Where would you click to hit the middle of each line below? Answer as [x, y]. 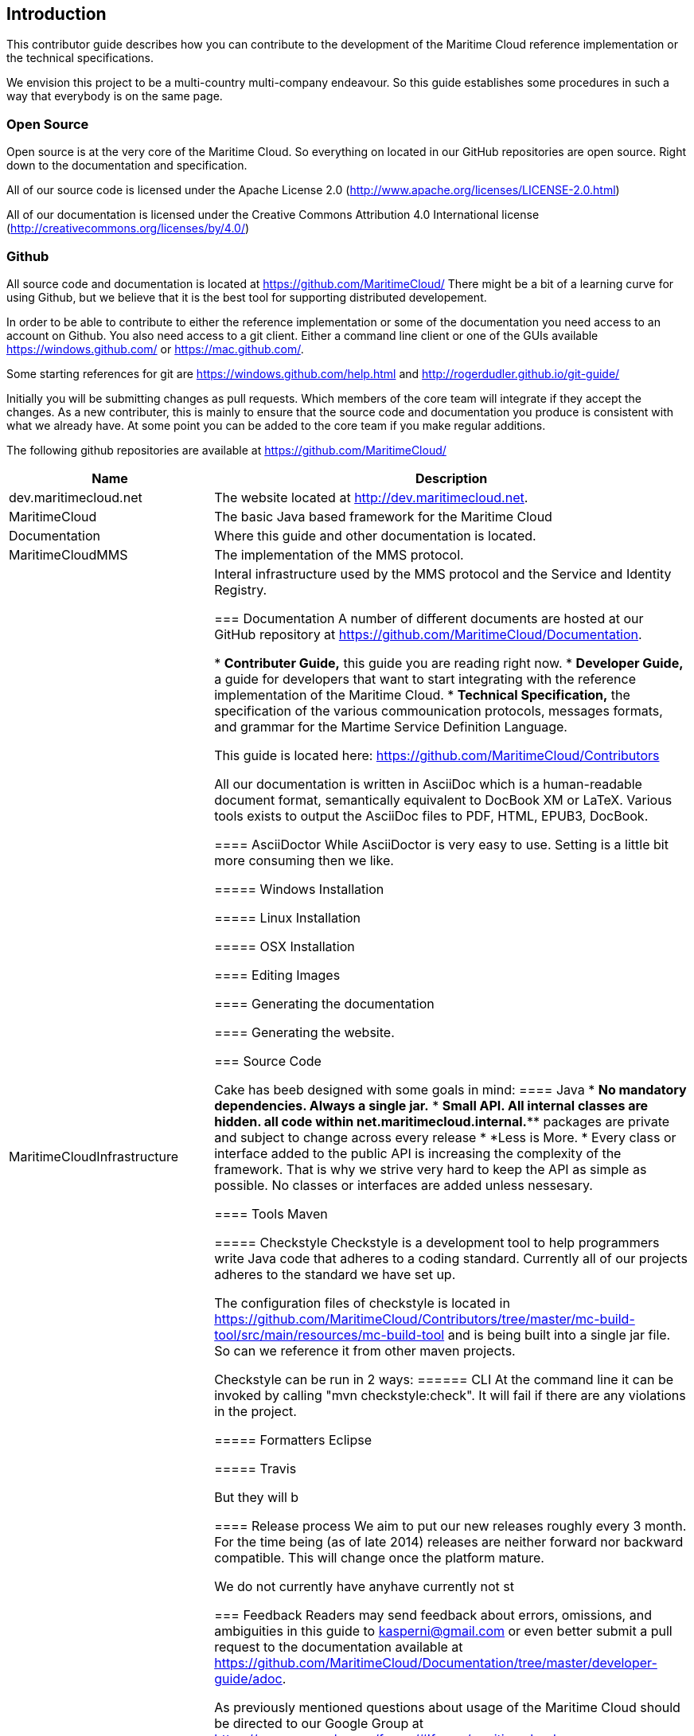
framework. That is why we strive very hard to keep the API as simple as [431, 1169]
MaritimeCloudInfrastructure [94, 1156]
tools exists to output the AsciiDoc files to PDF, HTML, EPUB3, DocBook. [431, 815]
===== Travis [255, 1468]
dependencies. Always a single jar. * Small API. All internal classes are [431, 1105]
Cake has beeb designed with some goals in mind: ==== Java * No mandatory [450, 1089]
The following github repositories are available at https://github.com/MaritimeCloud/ [226, 450]
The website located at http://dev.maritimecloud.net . [371, 497]
